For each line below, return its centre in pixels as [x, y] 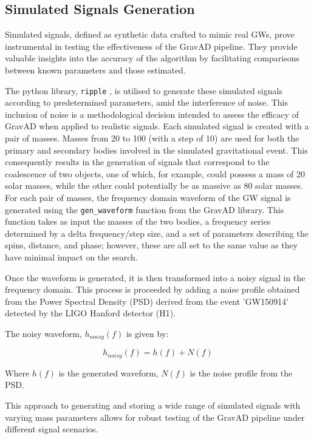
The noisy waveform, [43, 333]
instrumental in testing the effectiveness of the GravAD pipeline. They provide [151, 46]
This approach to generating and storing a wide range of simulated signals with [153, 405]
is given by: [147, 333]
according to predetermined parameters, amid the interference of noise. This [146, 102]
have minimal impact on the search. [71, 257]
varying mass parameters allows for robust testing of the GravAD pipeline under [155, 417]
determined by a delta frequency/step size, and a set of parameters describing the [157, 233]
